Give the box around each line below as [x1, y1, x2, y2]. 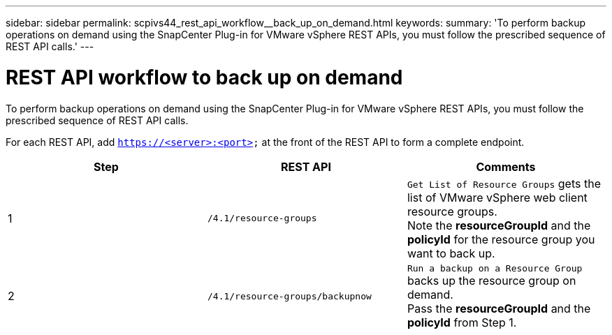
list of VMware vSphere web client [407, 190, 588, 204]
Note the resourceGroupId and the [407, 218, 591, 232]
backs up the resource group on [407, 273, 576, 288]
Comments [476, 159, 536, 174]
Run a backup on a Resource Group [407, 262, 583, 274]
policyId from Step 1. [407, 315, 517, 329]
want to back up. [407, 246, 495, 260]
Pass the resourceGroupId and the [407, 301, 591, 315]
